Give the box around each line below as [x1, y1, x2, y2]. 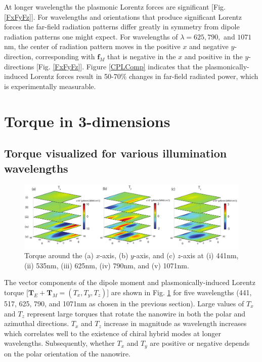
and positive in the [184, 51, 243, 61]
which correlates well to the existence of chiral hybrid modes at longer [4, 328, 221, 338]
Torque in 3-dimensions [4, 110, 170, 131]
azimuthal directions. [4, 318, 69, 329]
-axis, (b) [100, 250, 128, 261]
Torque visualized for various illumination [4, 145, 227, 161]
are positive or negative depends [150, 338, 250, 348]
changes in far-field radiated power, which [129, 71, 258, 82]
